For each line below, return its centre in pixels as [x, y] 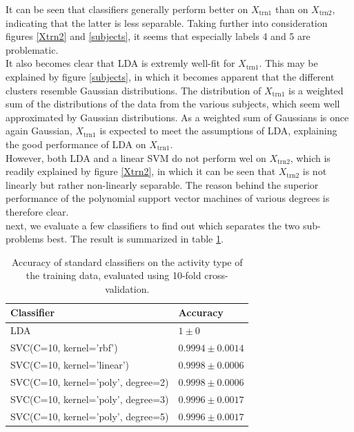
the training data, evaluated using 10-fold [114, 275]
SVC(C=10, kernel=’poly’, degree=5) [90, 416]
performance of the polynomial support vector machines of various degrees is [168, 198]
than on [292, 9]
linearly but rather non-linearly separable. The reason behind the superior [162, 184]
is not [315, 171]
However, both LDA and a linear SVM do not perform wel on [136, 157]
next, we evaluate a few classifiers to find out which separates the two [153, 225]
